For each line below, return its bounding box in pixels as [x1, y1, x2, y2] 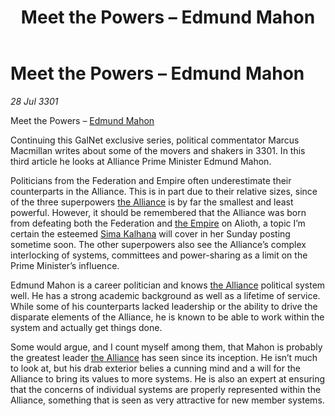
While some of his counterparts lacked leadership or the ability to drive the [10, 300, 318, 312]
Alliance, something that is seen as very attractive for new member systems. [10, 394, 325, 406]
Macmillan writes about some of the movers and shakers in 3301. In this [10, 144, 306, 156]
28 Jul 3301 [10, 95, 59, 107]
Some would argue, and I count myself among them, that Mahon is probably [10, 341, 323, 353]
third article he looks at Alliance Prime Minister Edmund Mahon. [10, 155, 272, 167]
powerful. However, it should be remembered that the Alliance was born [10, 206, 307, 218]
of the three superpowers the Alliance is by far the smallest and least [10, 196, 294, 208]
